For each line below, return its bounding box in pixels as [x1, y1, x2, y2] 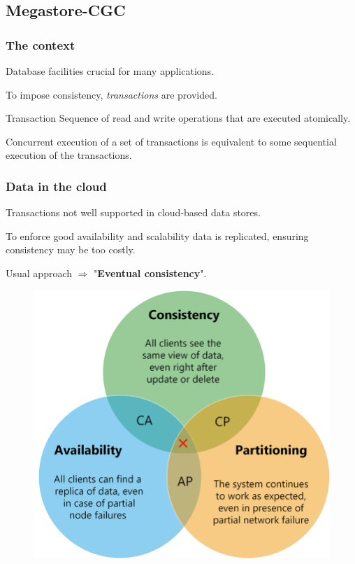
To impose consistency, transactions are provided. [6, 87, 217, 101]
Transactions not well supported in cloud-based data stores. [6, 205, 261, 220]
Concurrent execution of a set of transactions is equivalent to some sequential [6, 134, 337, 148]
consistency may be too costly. [6, 242, 136, 257]
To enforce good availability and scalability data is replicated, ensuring [6, 228, 309, 243]
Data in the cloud [6, 177, 107, 195]
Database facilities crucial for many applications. [6, 64, 215, 78]
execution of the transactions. [6, 148, 132, 162]
